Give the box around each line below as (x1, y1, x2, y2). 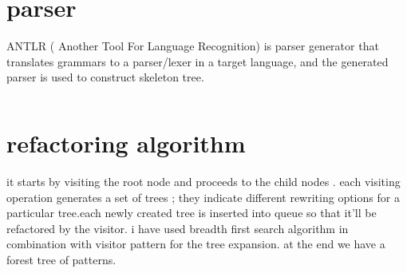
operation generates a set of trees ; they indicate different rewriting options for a (6, 188, 400, 205)
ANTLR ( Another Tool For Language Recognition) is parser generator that (6, 38, 379, 54)
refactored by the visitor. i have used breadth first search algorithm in (6, 220, 349, 236)
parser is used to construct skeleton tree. (6, 69, 204, 85)
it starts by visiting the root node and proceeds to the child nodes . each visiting (6, 173, 401, 190)
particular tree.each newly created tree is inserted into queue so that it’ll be (6, 204, 377, 221)
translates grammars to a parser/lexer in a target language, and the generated (6, 53, 389, 69)
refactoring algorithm (6, 127, 246, 160)
